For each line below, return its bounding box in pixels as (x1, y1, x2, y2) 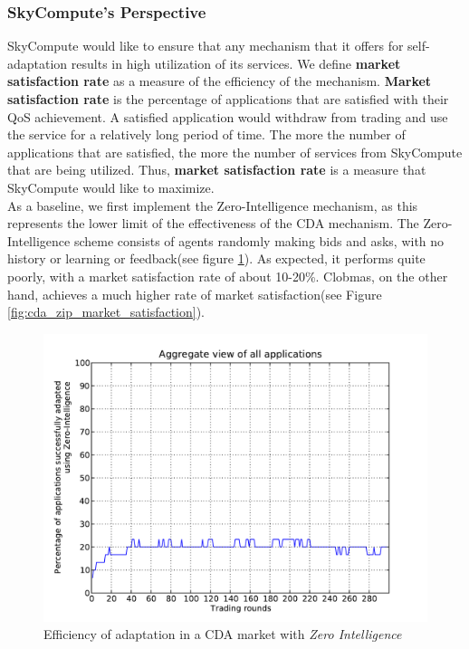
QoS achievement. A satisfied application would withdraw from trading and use (7, 107, 448, 126)
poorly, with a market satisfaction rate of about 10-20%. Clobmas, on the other (7, 266, 448, 285)
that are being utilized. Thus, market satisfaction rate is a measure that (7, 160, 426, 179)
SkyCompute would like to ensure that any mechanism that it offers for (7, 36, 404, 55)
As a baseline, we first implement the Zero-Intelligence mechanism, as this (7, 196, 418, 215)
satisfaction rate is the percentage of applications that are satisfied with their (7, 90, 449, 108)
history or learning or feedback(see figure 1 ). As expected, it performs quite (7, 249, 426, 268)
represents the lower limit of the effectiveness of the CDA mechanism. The (7, 214, 419, 233)
